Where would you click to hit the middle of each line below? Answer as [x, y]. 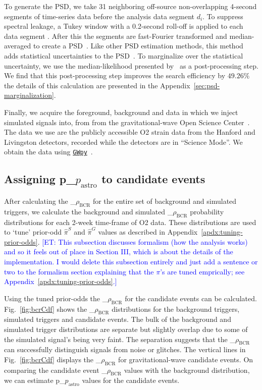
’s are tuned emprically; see [202, 271]
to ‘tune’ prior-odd [33, 232]
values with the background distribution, [187, 370]
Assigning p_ [40, 179]
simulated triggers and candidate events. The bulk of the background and [118, 319]
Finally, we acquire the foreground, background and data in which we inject [121, 112]
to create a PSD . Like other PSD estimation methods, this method [138, 46]
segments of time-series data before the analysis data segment [99, 16]
